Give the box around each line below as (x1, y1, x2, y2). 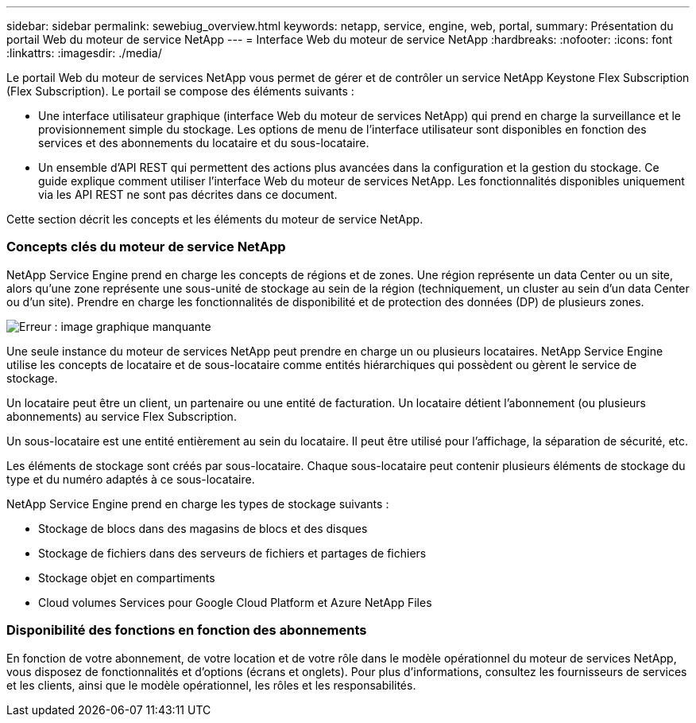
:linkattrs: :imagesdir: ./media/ (6, 46, 162, 60)
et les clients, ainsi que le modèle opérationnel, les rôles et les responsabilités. (6, 678, 416, 692)
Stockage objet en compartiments (38, 570, 215, 585)
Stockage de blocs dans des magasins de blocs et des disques (38, 521, 368, 535)
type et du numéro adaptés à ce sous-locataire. (6, 472, 255, 486)
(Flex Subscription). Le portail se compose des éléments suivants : (6, 84, 354, 98)
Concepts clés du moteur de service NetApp (6, 239, 286, 255)
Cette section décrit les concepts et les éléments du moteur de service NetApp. (6, 212, 423, 226)
